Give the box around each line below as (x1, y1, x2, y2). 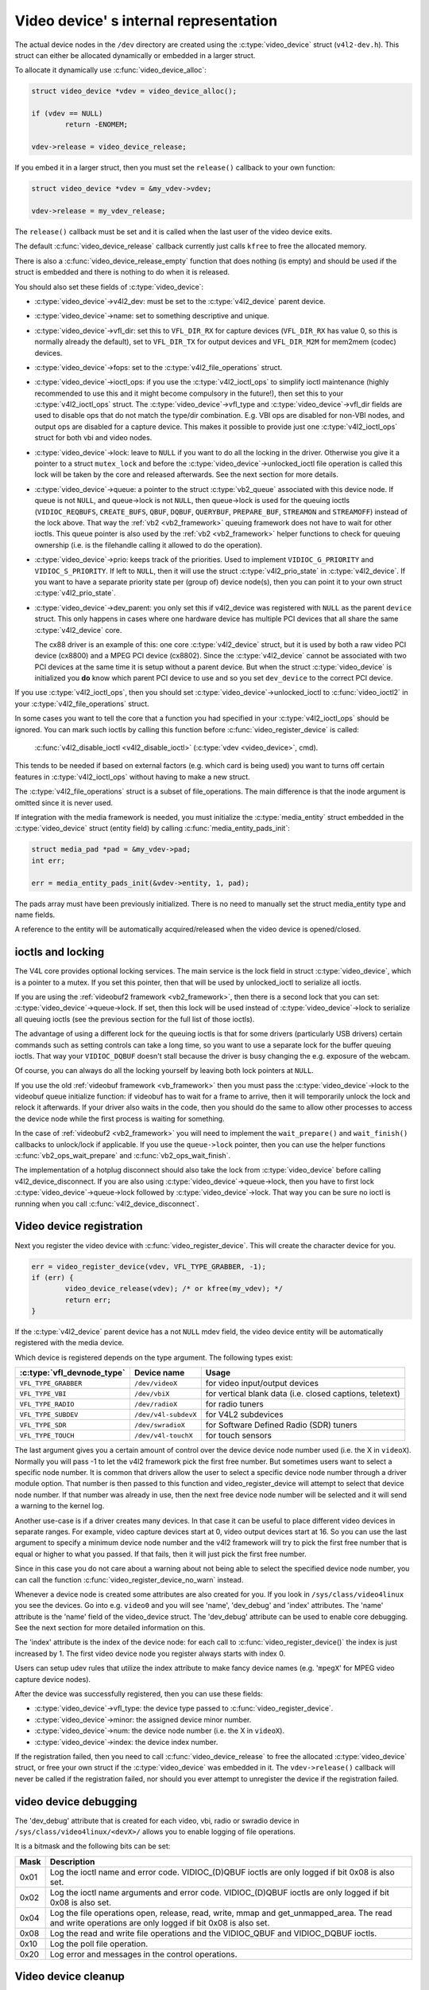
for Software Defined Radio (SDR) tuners (205, 1419, 357, 1430)
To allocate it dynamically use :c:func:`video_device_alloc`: (14, 65, 207, 75)
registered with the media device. (14, 1338, 125, 1348)
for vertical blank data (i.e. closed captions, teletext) (205, 1388, 400, 1399)
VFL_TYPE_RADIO (19, 1399, 75, 1408)
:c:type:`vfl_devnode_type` (19, 1368, 126, 1379)
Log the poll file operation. (49, 1938, 149, 1949)
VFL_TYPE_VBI (19, 1389, 67, 1398)
